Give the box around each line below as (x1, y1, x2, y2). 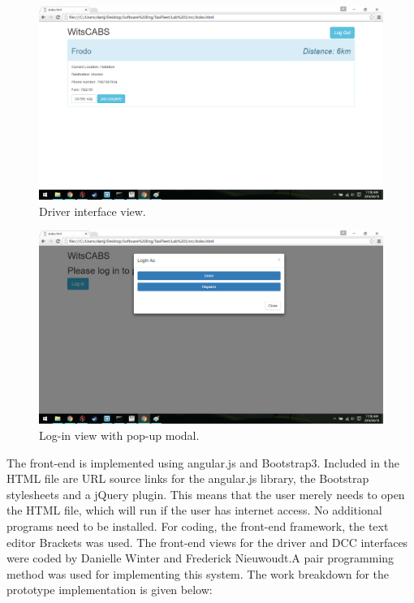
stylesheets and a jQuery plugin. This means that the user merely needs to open (6, 485, 405, 502)
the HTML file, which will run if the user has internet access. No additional (6, 502, 382, 519)
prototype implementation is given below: (6, 581, 213, 598)
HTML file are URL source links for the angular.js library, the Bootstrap (6, 470, 369, 487)
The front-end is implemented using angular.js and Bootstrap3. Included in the (6, 454, 400, 471)
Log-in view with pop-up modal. (39, 426, 200, 443)
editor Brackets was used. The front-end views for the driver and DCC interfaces (6, 533, 408, 550)
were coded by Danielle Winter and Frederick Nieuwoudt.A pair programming (6, 549, 395, 566)
